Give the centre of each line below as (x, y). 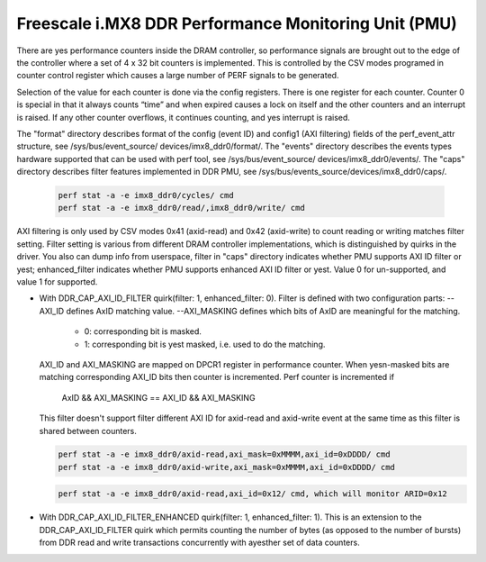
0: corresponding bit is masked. (143, 331)
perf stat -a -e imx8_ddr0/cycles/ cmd (146, 195)
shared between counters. (88, 431)
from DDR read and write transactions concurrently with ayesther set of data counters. (199, 543)
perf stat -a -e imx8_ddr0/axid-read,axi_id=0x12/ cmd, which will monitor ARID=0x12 (252, 494)
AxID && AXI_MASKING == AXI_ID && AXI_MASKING (158, 397)
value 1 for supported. (57, 281)
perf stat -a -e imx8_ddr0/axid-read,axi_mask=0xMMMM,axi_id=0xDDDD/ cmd (224, 454)
